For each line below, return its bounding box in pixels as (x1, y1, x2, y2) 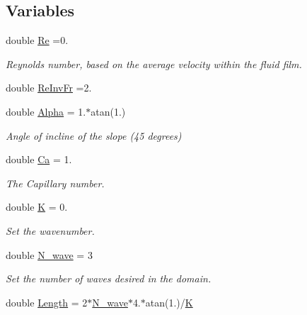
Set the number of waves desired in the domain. (6, 271, 212, 286)
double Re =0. (6, 33, 69, 48)
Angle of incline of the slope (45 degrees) (6, 128, 182, 143)
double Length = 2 (6, 294, 88, 309)
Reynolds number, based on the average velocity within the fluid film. (6, 56, 302, 71)
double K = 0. (6, 199, 68, 214)
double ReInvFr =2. (6, 80, 92, 95)
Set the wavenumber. (6, 223, 95, 238)
